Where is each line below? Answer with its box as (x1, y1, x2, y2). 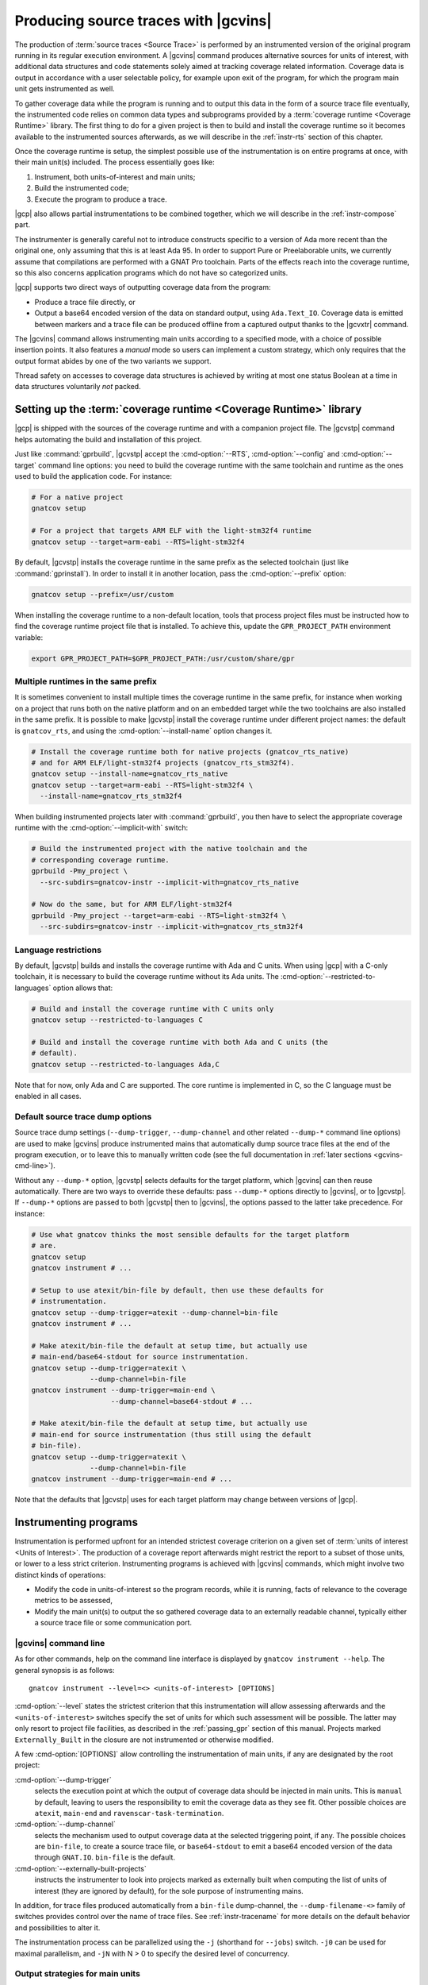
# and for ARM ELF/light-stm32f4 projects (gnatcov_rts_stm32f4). (31, 758, 295, 767)
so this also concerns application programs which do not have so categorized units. (14, 268, 289, 277)
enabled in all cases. (14, 1091, 82, 1100)
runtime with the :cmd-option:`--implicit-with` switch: (14, 823, 189, 833)
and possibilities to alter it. (14, 1922, 101, 1933)
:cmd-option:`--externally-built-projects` (14, 1864, 147, 1873)
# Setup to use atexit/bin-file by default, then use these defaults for (31, 1285, 324, 1294)
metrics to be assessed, (34, 1596, 113, 1605)
